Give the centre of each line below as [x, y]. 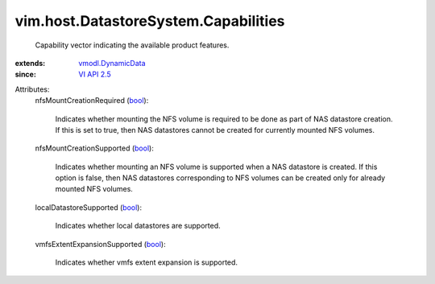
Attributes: [32, 89]
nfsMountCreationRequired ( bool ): [92, 101]
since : [25, 74]
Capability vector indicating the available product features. [132, 45]
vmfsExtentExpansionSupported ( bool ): [100, 244]
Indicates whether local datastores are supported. [138, 226]
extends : [30, 63]
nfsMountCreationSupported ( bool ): [95, 148]
